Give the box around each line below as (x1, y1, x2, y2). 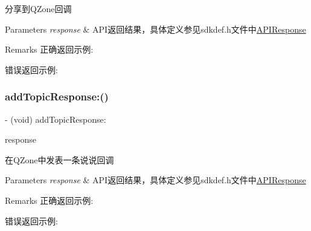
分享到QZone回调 (5, 2, 72, 15)
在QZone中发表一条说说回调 (5, 153, 114, 166)
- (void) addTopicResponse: (5, 112, 106, 125)
